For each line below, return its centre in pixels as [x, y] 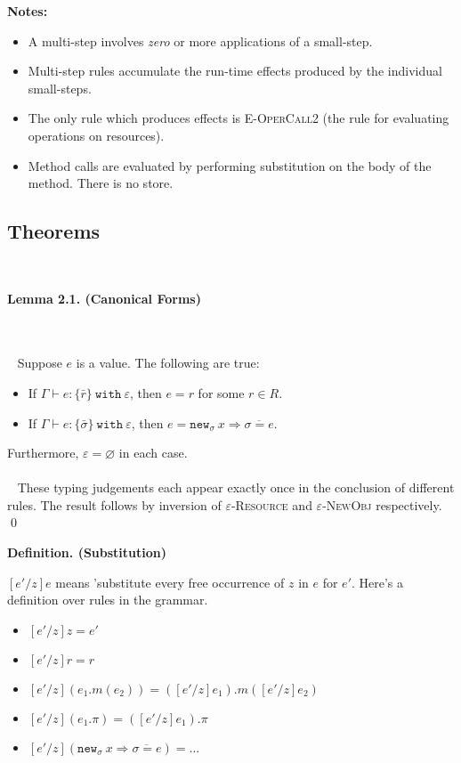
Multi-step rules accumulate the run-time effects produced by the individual [235, 71]
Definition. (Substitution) [87, 552]
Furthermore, [43, 453]
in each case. [153, 453]
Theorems [54, 231]
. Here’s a [378, 582]
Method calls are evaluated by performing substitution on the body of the [230, 165]
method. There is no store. [101, 183]
